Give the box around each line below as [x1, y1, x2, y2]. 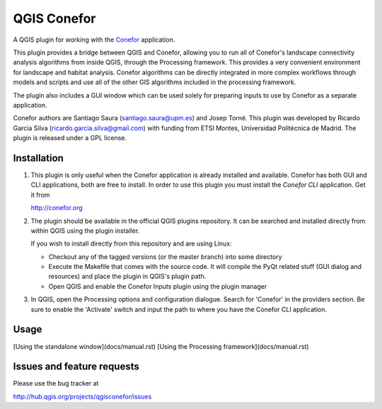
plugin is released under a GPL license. [13, 134, 127, 142]
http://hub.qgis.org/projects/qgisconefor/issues [13, 392, 152, 401]
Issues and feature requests [13, 361, 139, 373]
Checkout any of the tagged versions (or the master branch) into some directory [48, 252, 282, 261]
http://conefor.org [30, 204, 83, 212]
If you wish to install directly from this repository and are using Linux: [30, 239, 233, 248]
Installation [13, 152, 64, 164]
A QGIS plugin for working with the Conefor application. [13, 35, 175, 44]
